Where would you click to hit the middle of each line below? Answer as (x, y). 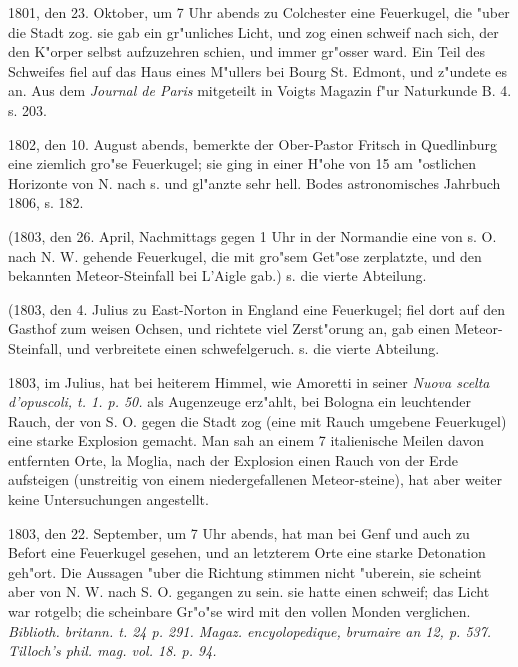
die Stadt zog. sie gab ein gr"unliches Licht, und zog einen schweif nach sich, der (253, 31)
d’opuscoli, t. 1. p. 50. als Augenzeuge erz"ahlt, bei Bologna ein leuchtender (239, 401)
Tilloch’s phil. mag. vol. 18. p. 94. (112, 650)
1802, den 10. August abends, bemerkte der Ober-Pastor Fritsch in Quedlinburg (253, 143)
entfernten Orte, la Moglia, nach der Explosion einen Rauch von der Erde (233, 459)
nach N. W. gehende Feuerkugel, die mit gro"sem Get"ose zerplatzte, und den (245, 255)
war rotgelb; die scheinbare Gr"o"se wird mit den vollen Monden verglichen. (239, 611)
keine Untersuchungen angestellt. (108, 499)
